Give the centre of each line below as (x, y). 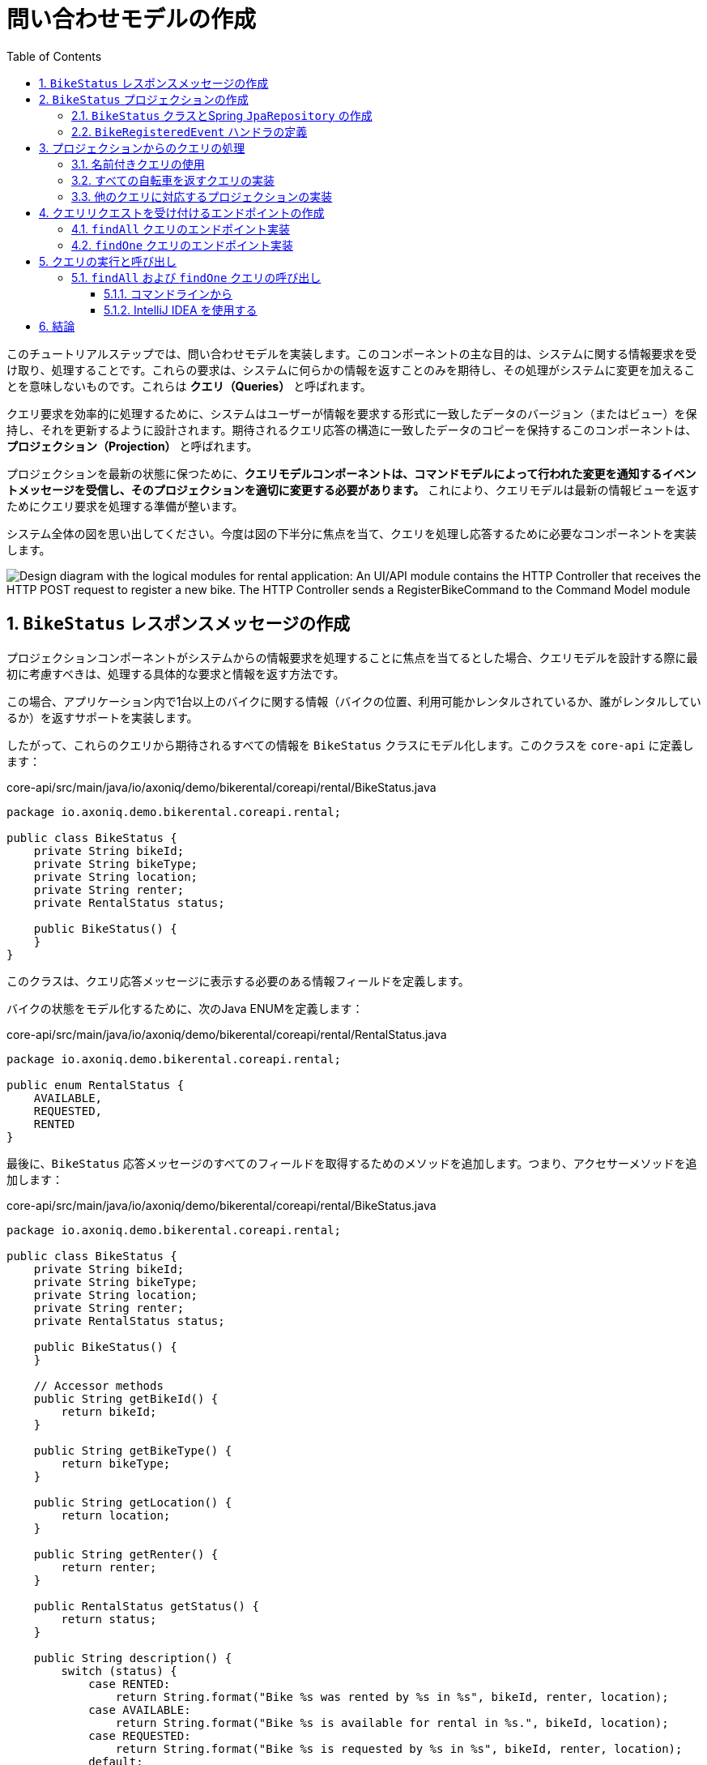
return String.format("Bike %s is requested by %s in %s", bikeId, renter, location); (399, 1748)
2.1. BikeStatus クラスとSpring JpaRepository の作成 (222, 115)
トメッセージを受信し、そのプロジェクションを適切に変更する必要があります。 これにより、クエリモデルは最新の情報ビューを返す (353, 489)
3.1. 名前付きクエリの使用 (138, 164)
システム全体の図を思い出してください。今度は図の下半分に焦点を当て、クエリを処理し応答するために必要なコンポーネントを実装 (352, 533)
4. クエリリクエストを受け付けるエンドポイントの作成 (182, 212)
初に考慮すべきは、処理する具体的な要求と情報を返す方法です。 (176, 673)
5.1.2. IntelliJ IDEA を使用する (181, 310)
